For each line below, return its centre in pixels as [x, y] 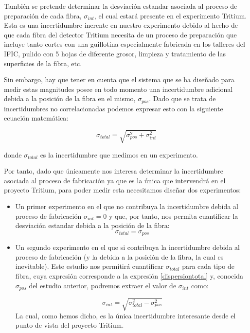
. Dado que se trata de [182, 98]
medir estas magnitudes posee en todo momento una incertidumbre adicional [118, 89]
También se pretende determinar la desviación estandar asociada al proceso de [121, 6]
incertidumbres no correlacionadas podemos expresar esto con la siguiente [114, 108]
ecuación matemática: [36, 118]
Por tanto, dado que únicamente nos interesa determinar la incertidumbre [114, 171]
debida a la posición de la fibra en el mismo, [70, 98]
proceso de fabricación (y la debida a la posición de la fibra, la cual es [119, 256]
